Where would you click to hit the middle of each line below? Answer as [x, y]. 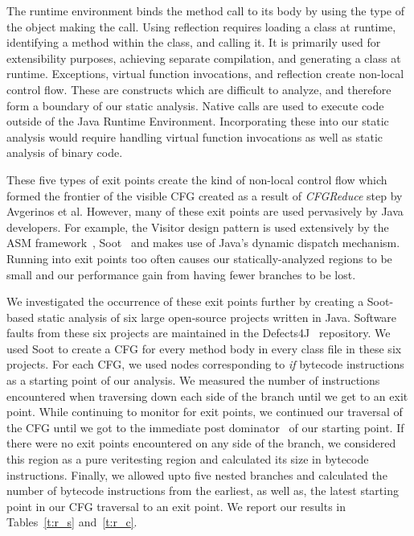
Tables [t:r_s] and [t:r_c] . [72, 522]
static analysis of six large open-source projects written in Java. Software [217, 317]
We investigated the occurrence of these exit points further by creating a [185, 301]
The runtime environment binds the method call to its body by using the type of [205, 10]
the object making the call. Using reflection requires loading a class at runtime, [201, 26]
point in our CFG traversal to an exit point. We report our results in [176, 506]
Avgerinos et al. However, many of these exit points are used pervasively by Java [205, 211]
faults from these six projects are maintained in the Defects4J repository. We [199, 333]
